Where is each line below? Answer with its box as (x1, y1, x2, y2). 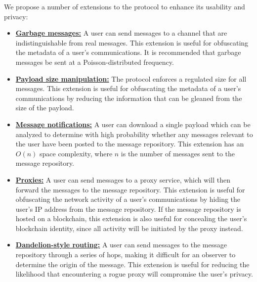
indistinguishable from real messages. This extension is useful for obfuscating (15, 37, 249, 47)
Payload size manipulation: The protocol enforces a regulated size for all (15, 73, 247, 84)
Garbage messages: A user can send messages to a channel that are (15, 28, 227, 38)
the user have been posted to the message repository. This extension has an (15, 139, 244, 149)
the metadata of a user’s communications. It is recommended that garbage (15, 47, 241, 57)
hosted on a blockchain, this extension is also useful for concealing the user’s (15, 213, 247, 224)
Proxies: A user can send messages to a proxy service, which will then (15, 174, 230, 185)
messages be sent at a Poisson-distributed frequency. (15, 56, 174, 67)
